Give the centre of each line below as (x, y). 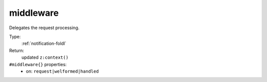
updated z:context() (45, 57)
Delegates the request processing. (44, 28)
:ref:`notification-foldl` (44, 43)
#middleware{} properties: (38, 64)
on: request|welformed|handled (62, 71)
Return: (17, 50)
